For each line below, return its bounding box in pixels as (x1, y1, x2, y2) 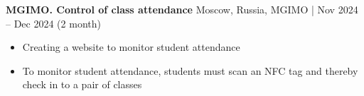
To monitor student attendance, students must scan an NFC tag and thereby (22, 63, 358, 78)
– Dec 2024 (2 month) (6, 16, 101, 30)
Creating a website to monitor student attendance (22, 40, 240, 54)
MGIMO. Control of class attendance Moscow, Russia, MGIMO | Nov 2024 (6, 2, 358, 16)
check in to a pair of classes (22, 77, 142, 92)
